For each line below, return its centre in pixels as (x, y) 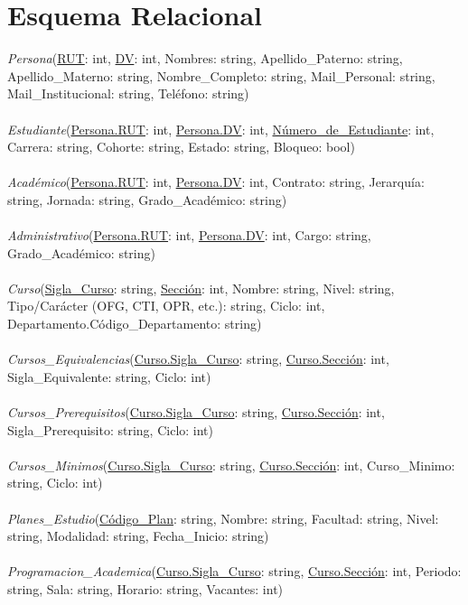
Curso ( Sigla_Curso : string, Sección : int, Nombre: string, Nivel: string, (201, 288)
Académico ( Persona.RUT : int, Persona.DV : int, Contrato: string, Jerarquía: (216, 182)
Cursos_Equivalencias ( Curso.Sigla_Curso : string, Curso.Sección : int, (198, 359)
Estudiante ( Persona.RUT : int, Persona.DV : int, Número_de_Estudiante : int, (221, 129)
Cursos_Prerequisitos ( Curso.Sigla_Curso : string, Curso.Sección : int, (196, 412)
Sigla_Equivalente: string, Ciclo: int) (109, 376)
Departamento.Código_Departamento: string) (135, 324)
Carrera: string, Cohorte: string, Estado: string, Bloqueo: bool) (181, 147)
